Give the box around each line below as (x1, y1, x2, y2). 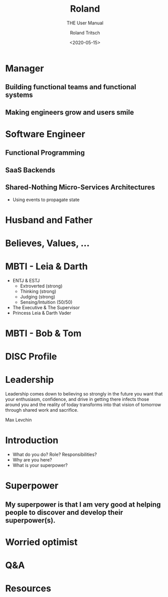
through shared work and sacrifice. (5, 407, 78, 413)
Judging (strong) (20, 293, 56, 300)
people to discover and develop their (5, 508, 123, 517)
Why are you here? (12, 457, 52, 463)
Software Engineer (5, 128, 86, 140)
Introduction (5, 435, 59, 446)
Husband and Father (5, 214, 93, 226)
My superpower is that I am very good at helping (5, 500, 161, 509)
